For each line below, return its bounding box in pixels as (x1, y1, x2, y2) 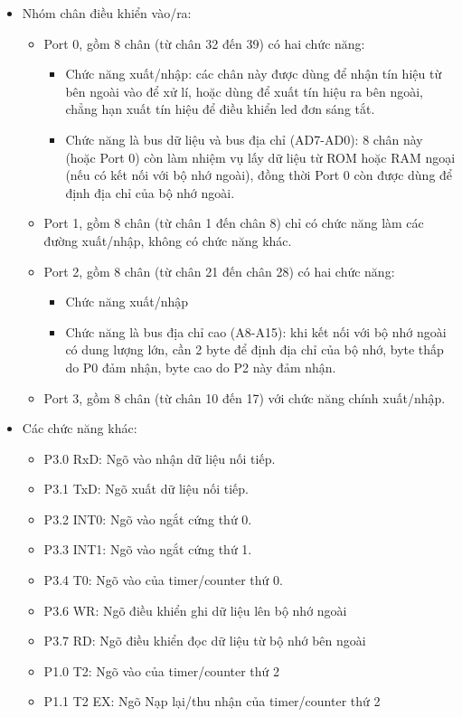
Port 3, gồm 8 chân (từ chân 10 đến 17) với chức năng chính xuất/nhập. (43, 388, 446, 407)
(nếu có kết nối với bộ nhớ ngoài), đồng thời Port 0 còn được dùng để (65, 165, 453, 184)
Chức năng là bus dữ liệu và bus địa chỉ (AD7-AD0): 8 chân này (65, 129, 423, 148)
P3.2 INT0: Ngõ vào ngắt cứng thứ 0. (43, 509, 252, 528)
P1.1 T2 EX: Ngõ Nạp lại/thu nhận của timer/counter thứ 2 (43, 692, 381, 711)
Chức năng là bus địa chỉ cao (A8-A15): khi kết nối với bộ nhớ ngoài (65, 322, 447, 341)
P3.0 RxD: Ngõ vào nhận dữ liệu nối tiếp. (43, 448, 276, 467)
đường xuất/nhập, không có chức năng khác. (43, 231, 292, 250)
